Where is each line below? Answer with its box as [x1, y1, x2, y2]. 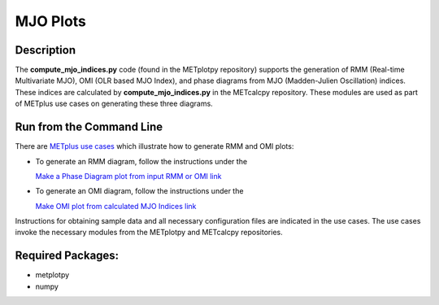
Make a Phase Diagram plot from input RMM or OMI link [35, 171, 222, 181]
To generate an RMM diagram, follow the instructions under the [35, 156, 248, 166]
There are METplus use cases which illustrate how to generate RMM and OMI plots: [15, 142, 294, 151]
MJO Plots [15, 12, 87, 30]
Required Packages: [15, 249, 120, 263]
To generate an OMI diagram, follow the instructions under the [35, 186, 244, 196]
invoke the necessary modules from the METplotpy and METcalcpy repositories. [15, 228, 284, 237]
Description [15, 43, 76, 57]
